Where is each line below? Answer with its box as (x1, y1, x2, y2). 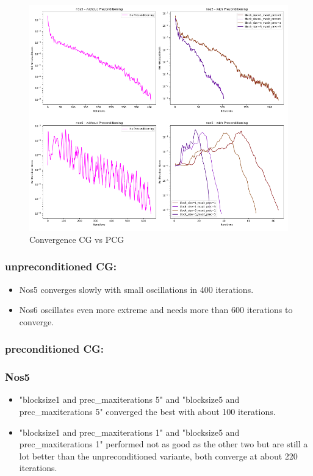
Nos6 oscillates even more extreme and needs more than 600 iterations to (19, 303, 293, 316)
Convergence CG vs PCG (29, 233, 124, 245)
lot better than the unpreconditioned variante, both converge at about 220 (19, 449, 298, 462)
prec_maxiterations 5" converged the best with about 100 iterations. (19, 405, 276, 417)
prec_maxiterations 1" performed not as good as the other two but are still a (19, 438, 308, 450)
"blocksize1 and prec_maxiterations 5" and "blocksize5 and (19, 393, 240, 406)
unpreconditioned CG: (5, 259, 117, 274)
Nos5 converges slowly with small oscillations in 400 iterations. (19, 283, 254, 295)
